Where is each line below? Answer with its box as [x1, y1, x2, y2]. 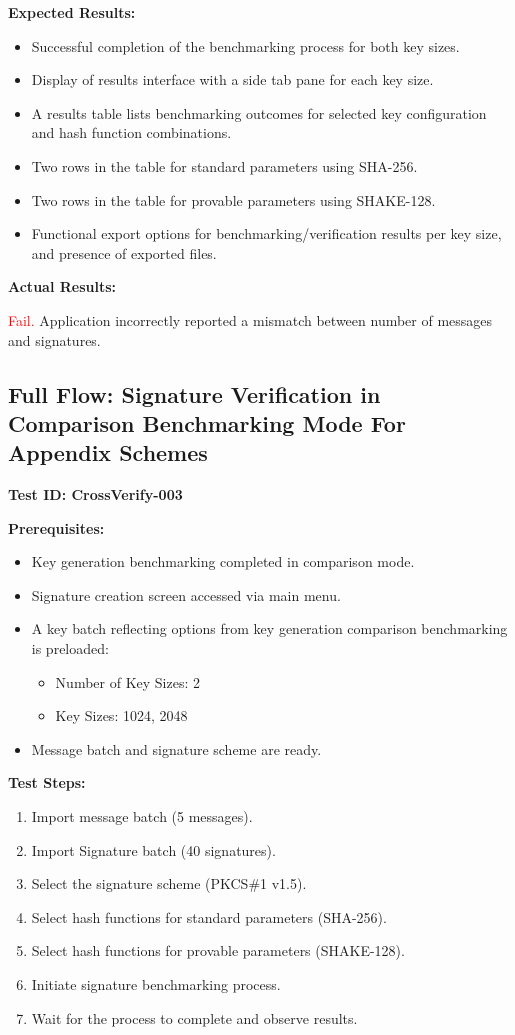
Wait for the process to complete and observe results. [31, 1007, 358, 1028]
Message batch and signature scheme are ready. [31, 738, 322, 759]
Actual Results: [8, 276, 117, 297]
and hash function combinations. [31, 122, 232, 143]
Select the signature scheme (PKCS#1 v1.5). [31, 873, 307, 894]
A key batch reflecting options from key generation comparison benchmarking [31, 618, 508, 639]
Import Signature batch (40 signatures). [31, 839, 276, 860]
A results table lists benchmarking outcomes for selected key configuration [31, 102, 487, 123]
